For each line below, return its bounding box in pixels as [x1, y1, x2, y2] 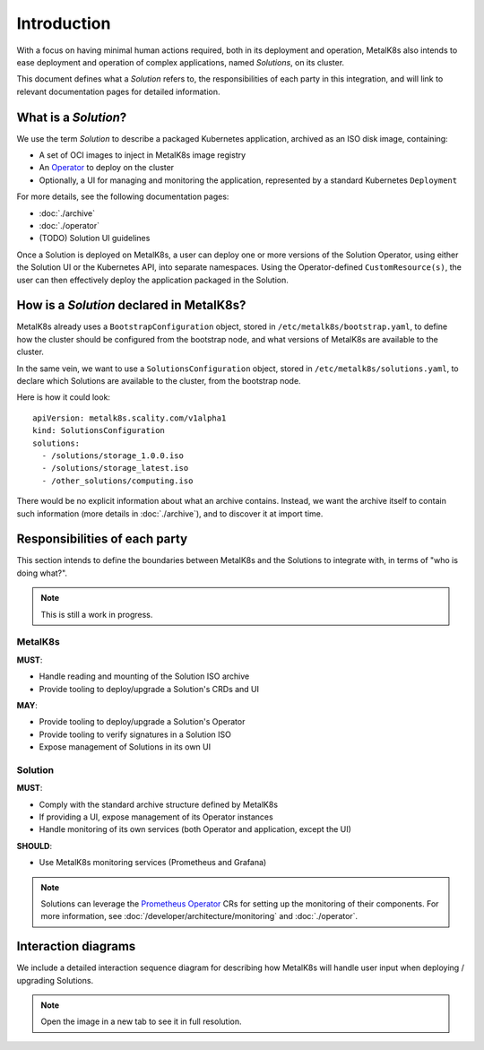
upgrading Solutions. [16, 975, 94, 985]
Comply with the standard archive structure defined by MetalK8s [39, 799, 278, 810]
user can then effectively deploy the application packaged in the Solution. [16, 274, 289, 285]
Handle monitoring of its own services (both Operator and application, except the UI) [39, 824, 351, 835]
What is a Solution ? [16, 109, 127, 125]
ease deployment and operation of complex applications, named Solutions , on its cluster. [16, 56, 345, 67]
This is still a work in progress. [40, 609, 153, 620]
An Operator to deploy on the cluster [39, 162, 175, 173]
